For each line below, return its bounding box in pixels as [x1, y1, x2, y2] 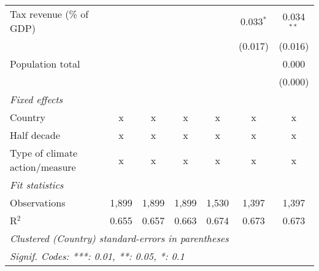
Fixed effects [10, 92, 63, 106]
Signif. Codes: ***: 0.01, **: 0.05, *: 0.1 [10, 249, 185, 263]
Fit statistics [10, 178, 64, 192]
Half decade [10, 128, 60, 142]
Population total [10, 57, 80, 71]
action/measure [10, 160, 76, 174]
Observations [10, 195, 66, 210]
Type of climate [10, 146, 78, 160]
